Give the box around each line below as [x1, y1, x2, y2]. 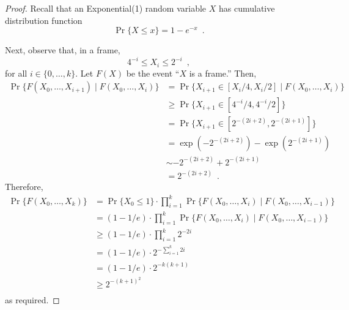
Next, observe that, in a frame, [5, 43, 120, 56]
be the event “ [126, 66, 180, 79]
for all [5, 66, 28, 79]
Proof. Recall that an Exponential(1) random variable [5, 2, 207, 14]
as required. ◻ [5, 293, 60, 306]
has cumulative [218, 2, 275, 14]
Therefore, [5, 180, 43, 193]
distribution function [5, 13, 83, 26]
